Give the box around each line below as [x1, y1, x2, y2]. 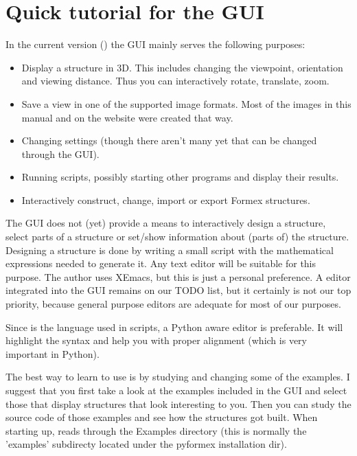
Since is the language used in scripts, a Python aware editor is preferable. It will [5, 319, 343, 334]
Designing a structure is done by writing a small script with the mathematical [5, 242, 334, 257]
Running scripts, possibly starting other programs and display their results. [21, 170, 339, 184]
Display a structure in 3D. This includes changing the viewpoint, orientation [21, 60, 343, 74]
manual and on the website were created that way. [21, 110, 233, 124]
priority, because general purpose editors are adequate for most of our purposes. [5, 297, 341, 311]
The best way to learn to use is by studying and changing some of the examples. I [5, 369, 350, 384]
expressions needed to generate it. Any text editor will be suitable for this [5, 256, 316, 271]
